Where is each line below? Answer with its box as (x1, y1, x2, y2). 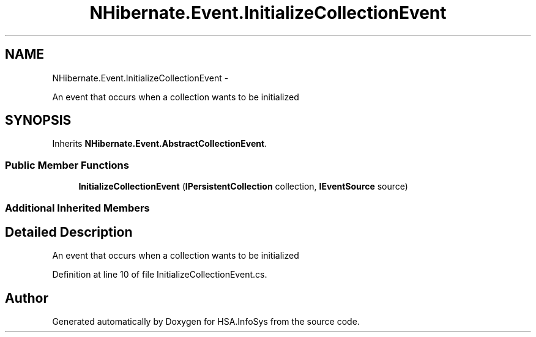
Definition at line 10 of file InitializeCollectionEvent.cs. (52, 269, 267, 280)
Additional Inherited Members (5, 201, 150, 214)
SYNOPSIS (5, 113, 72, 128)
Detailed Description (5, 224, 133, 240)
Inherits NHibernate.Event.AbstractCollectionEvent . (52, 138, 267, 149)
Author (5, 290, 48, 306)
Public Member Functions (5, 158, 129, 171)
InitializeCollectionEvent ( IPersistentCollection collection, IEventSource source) (78, 181, 408, 192)
